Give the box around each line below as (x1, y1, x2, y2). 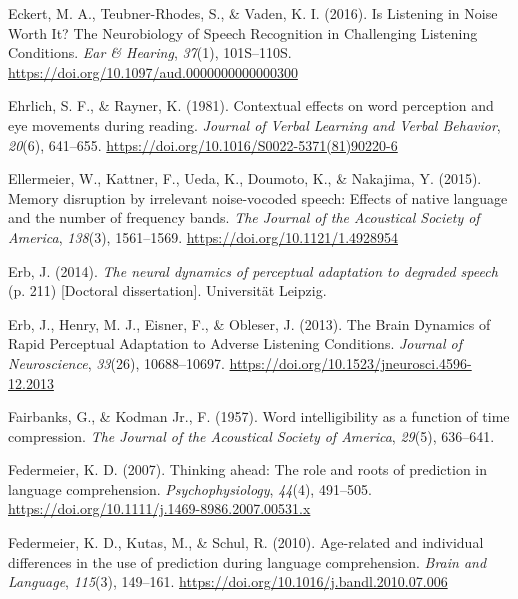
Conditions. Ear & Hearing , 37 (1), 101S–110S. (8, 42, 292, 63)
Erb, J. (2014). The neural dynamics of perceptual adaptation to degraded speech (8, 260, 498, 281)
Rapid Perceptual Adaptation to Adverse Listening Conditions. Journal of (8, 333, 462, 354)
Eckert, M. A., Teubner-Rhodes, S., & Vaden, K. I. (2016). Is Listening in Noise (8, 3, 498, 23)
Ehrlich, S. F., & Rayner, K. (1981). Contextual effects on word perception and (8, 95, 494, 116)
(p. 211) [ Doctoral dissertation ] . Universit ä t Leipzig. (8, 280, 327, 301)
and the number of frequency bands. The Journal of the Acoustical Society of (8, 207, 480, 228)
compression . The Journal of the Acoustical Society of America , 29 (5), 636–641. (8, 425, 495, 446)
